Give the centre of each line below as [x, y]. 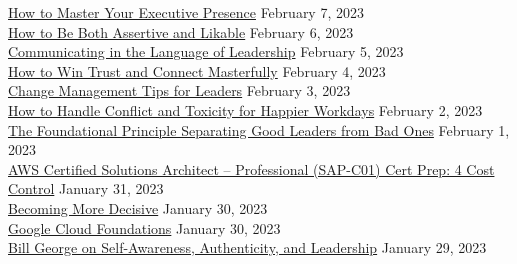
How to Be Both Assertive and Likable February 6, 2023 [181, 31]
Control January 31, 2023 [86, 188]
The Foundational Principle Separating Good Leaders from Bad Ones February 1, [259, 129]
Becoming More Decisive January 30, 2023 [138, 207]
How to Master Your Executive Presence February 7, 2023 [186, 12]
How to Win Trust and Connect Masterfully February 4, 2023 [197, 70]
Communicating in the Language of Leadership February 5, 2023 [206, 51]
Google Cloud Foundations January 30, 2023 [144, 227]
